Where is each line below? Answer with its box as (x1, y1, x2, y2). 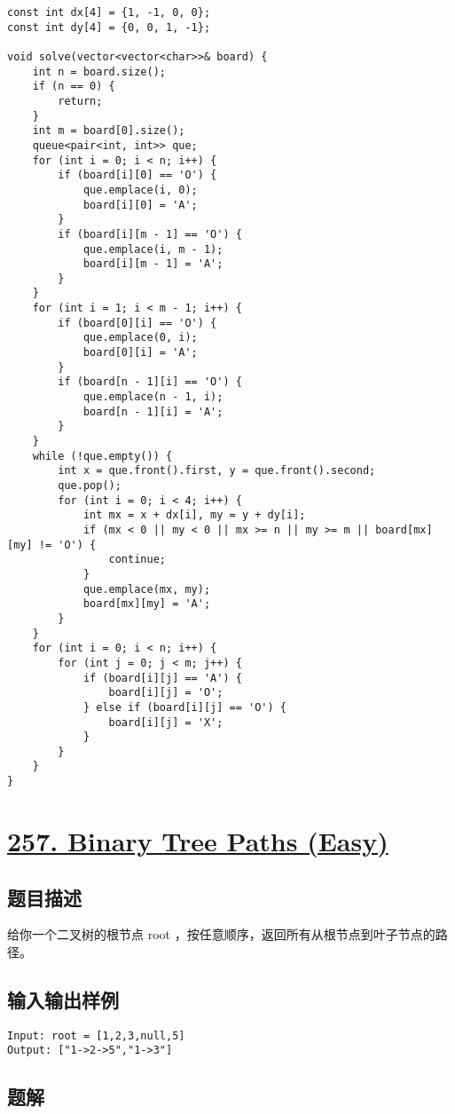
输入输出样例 (7, 985, 119, 1013)
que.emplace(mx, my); (82, 582, 211, 596)
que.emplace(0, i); (82, 331, 198, 344)
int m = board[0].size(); (32, 124, 185, 138)
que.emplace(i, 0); (82, 183, 198, 196)
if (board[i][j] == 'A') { (82, 671, 242, 684)
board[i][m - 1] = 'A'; (82, 257, 224, 271)
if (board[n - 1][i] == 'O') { (58, 375, 242, 389)
